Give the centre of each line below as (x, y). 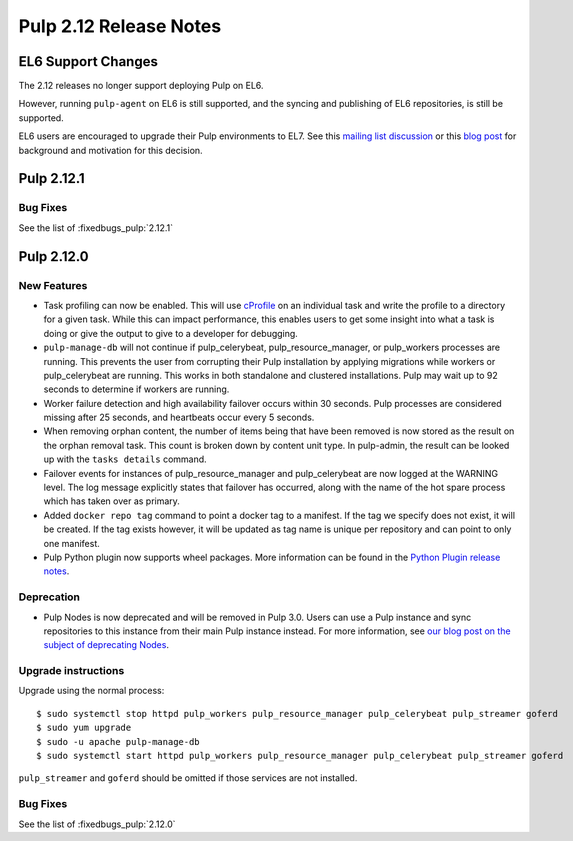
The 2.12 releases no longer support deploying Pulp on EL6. (141, 86)
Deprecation (49, 597)
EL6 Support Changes (88, 61)
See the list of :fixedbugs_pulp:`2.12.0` (97, 824)
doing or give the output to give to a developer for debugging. (171, 333)
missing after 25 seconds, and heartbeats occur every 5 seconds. (179, 417)
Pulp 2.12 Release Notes (120, 26)
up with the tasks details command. (125, 459)
